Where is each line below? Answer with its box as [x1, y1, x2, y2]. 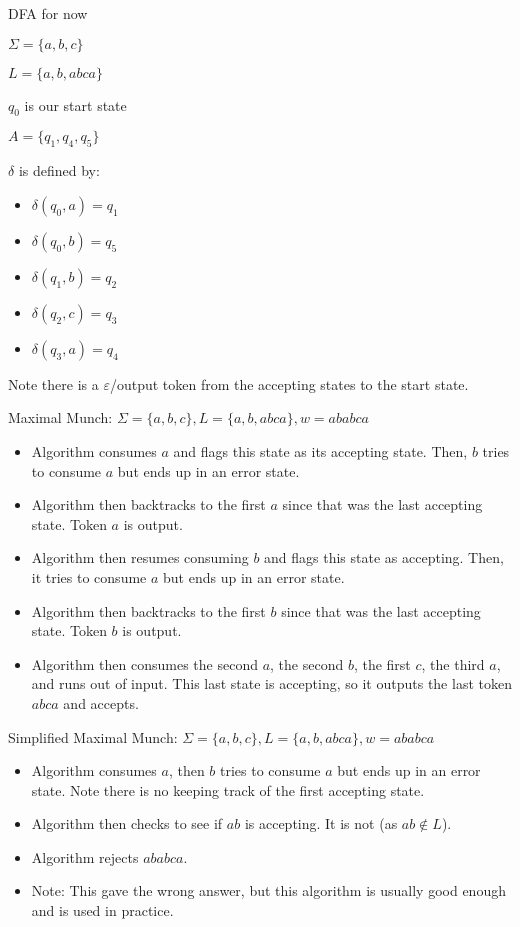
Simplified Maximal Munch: [8, 726, 178, 747]
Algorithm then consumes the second [31, 653, 258, 674]
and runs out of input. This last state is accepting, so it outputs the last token [31, 673, 512, 694]
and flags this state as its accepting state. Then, [173, 440, 468, 461]
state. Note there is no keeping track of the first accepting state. [31, 779, 425, 800]
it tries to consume [31, 566, 147, 587]
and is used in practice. [31, 900, 174, 921]
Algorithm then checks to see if [31, 813, 223, 834]
